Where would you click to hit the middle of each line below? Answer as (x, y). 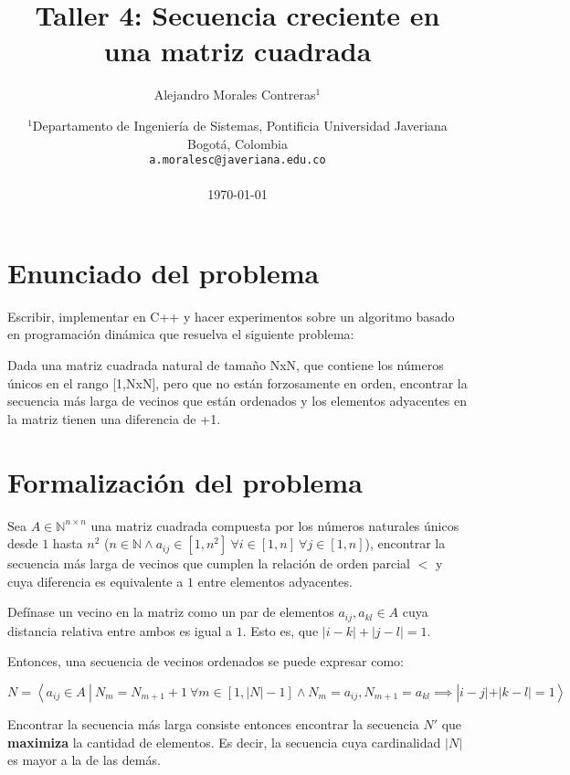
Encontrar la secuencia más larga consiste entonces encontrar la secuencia (213, 723)
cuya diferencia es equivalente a (95, 581)
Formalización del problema (185, 481)
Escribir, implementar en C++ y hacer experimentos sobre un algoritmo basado (231, 316)
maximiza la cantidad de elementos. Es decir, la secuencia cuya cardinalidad (224, 742)
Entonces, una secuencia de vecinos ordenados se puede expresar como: (206, 661)
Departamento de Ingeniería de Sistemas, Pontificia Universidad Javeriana (240, 125)
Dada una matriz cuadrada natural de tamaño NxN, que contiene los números (226, 365)
